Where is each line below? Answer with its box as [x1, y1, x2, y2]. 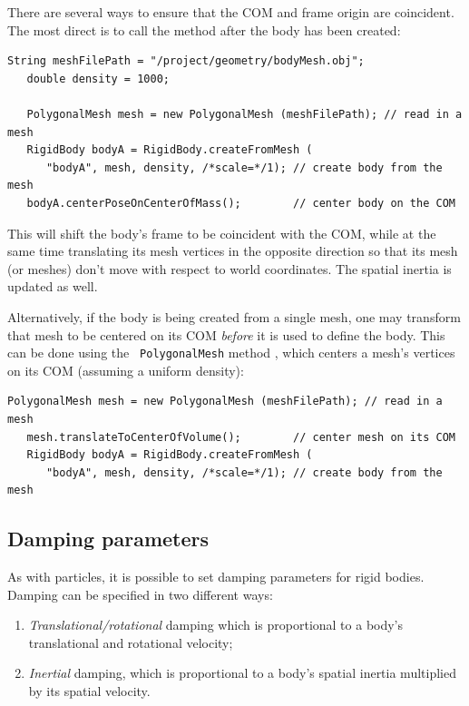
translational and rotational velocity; [28, 632, 233, 652]
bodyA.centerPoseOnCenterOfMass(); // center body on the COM [26, 196, 455, 210]
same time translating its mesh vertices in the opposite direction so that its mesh [7, 241, 458, 260]
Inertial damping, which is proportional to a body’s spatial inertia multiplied [28, 663, 456, 682]
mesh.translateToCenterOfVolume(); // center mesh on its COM [26, 430, 455, 444]
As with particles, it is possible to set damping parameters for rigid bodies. [7, 567, 425, 586]
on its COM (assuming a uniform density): [7, 360, 244, 379]
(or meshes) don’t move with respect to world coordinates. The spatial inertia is [7, 259, 452, 278]
